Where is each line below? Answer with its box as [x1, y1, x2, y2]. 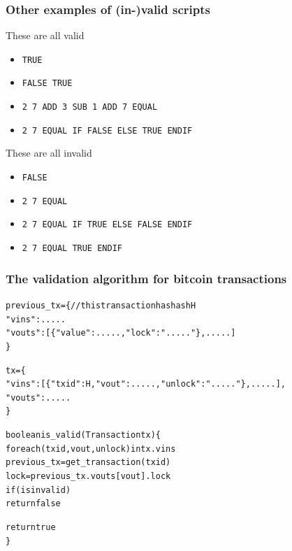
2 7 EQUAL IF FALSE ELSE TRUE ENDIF [22, 125, 193, 136]
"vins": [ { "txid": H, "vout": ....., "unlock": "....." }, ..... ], [6, 379, 286, 389]
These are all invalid [6, 145, 92, 160]
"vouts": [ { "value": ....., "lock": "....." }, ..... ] [6, 328, 236, 338]
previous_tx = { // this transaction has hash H [6, 300, 196, 310]
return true [6, 522, 56, 533]
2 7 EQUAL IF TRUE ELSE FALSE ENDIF [22, 220, 193, 230]
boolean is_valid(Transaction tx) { [6, 430, 161, 441]
